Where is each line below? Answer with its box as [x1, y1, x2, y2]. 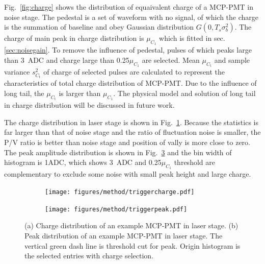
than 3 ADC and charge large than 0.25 [4, 54, 129, 65]
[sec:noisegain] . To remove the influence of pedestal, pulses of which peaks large [4, 44, 252, 55]
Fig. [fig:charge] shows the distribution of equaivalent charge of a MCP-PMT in [4, 2, 254, 12]
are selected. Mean [142, 54, 200, 65]
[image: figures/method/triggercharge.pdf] [45, 188, 195, 196]
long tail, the [4, 87, 44, 98]
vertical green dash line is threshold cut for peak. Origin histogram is [24, 240, 241, 251]
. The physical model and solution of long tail [113, 87, 256, 98]
